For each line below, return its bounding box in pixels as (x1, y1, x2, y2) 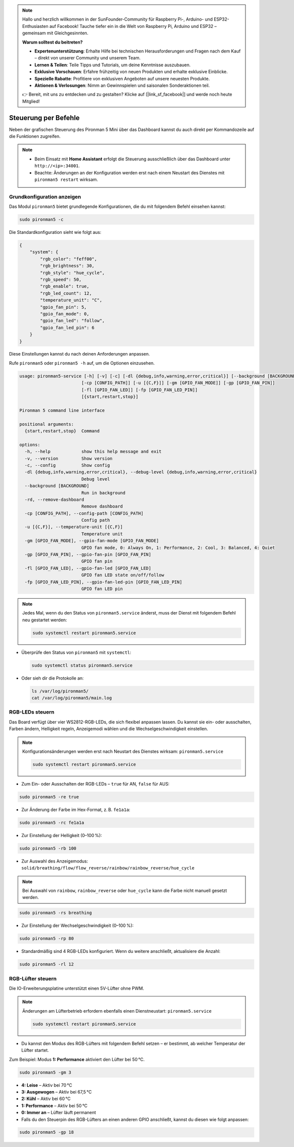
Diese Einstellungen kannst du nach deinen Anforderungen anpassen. (9, 351, 150, 357)
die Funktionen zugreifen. (9, 133, 61, 139)
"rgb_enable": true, (40, 283, 90, 289)
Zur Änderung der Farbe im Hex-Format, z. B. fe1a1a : (21, 807, 131, 813)
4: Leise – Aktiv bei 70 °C (21, 1082, 73, 1088)
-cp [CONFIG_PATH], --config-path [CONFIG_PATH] (24, 510, 144, 516)
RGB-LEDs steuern (9, 709, 55, 715)
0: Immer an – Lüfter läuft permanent (21, 1110, 97, 1116)
